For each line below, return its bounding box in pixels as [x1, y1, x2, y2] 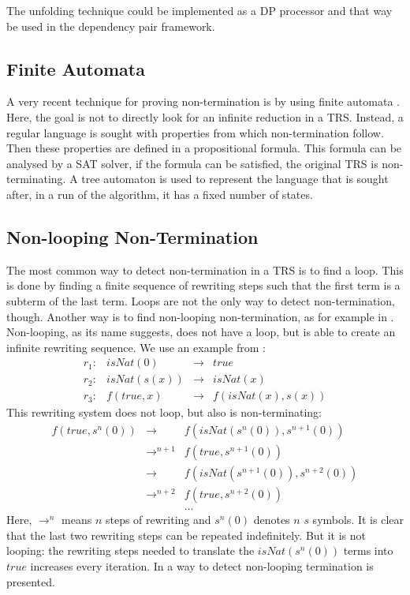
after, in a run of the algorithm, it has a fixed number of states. [6, 185, 313, 202]
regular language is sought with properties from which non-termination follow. [6, 124, 384, 140]
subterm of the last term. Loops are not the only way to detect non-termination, [6, 292, 395, 309]
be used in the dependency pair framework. [6, 17, 215, 34]
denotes [253, 511, 290, 528]
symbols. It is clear [312, 511, 404, 528]
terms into [343, 542, 393, 559]
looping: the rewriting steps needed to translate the [6, 542, 255, 559]
